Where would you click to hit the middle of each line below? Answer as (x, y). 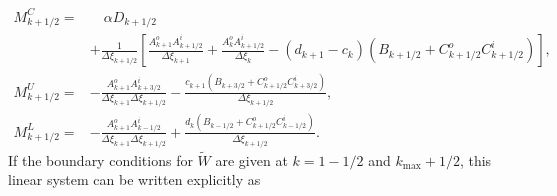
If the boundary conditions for (100, 159)
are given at (251, 159)
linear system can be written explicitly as (134, 179)
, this (475, 159)
